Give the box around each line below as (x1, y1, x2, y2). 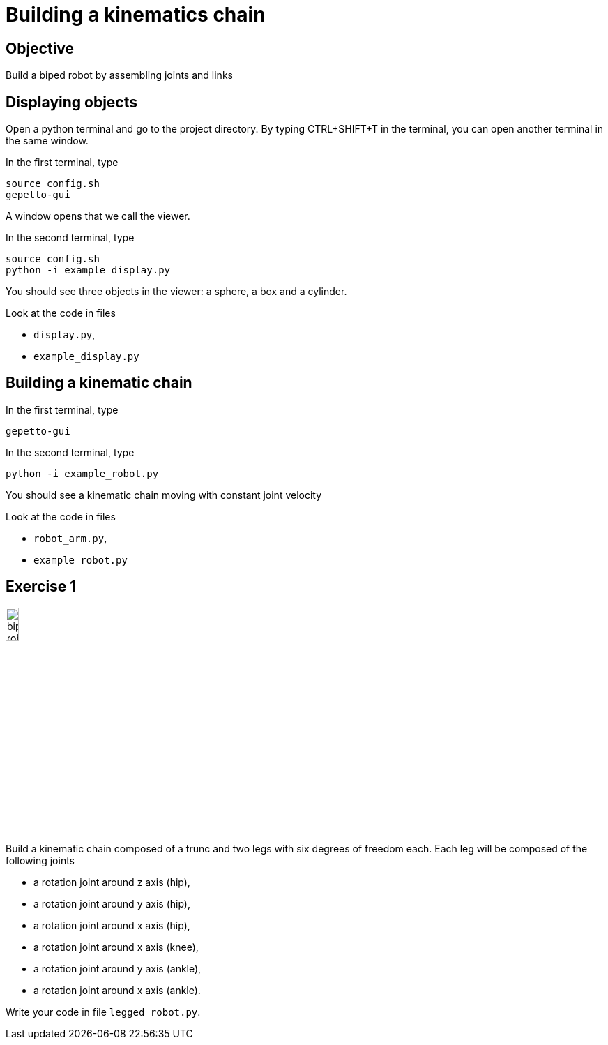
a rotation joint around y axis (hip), (33, 897, 190, 910)
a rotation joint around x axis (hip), (33, 919, 190, 931)
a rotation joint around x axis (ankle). (33, 984, 201, 996)
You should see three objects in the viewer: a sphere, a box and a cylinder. (6, 285, 347, 298)
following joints (6, 854, 75, 866)
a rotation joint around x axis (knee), (33, 940, 199, 953)
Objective (6, 39, 75, 57)
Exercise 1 (6, 578, 77, 596)
